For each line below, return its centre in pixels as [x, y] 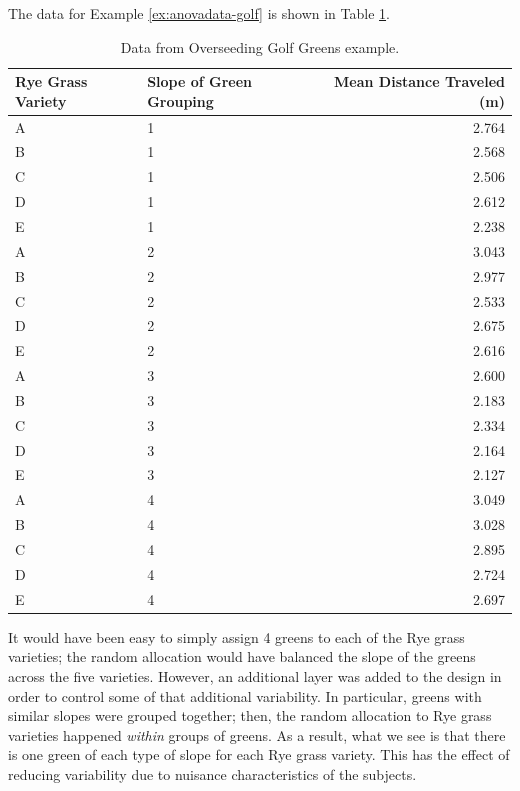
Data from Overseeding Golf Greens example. [260, 46]
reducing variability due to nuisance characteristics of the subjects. [212, 773]
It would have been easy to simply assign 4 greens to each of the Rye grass [236, 636]
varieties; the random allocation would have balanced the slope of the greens [242, 656]
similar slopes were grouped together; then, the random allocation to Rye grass [250, 715]
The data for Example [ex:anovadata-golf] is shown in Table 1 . [199, 13]
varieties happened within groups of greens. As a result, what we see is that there [257, 734]
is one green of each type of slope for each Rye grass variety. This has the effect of [259, 754]
